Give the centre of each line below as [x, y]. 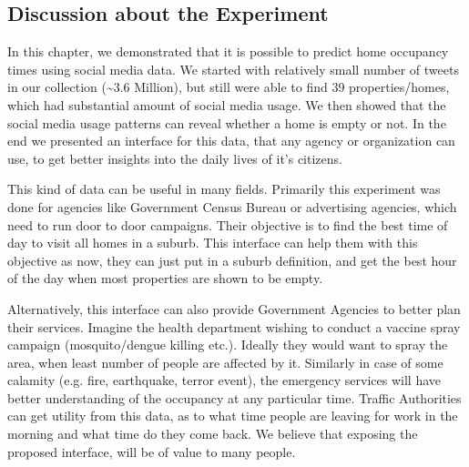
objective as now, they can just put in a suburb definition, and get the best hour [232, 260]
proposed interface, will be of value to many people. [152, 451]
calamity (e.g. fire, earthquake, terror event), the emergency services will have [224, 380]
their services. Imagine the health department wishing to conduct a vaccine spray [234, 326]
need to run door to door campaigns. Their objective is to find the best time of [228, 224]
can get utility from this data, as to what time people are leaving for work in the [233, 416]
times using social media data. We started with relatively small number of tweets [233, 69]
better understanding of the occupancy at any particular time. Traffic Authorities [234, 397]
